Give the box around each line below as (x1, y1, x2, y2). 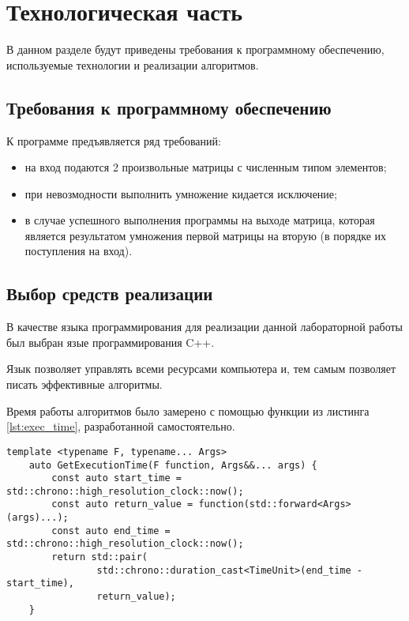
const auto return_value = (51, 499, 193, 510)
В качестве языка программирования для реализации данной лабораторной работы (6, 318, 403, 335)
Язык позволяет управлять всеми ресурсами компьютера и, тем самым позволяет (6, 360, 396, 377)
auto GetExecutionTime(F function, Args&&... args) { (28, 459, 317, 471)
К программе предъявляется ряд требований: (6, 132, 221, 149)
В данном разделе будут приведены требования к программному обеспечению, (6, 41, 385, 58)
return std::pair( (51, 551, 148, 563)
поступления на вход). (24, 243, 133, 259)
